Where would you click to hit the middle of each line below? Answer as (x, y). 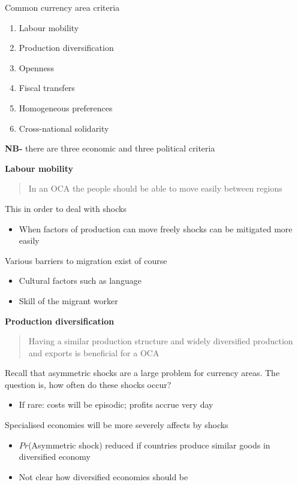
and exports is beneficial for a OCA (94, 352)
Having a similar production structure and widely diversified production (161, 341)
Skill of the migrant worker (68, 300)
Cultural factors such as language (80, 281)
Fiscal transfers (47, 88)
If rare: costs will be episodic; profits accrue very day (116, 404)
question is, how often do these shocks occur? (88, 384)
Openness (36, 67)
